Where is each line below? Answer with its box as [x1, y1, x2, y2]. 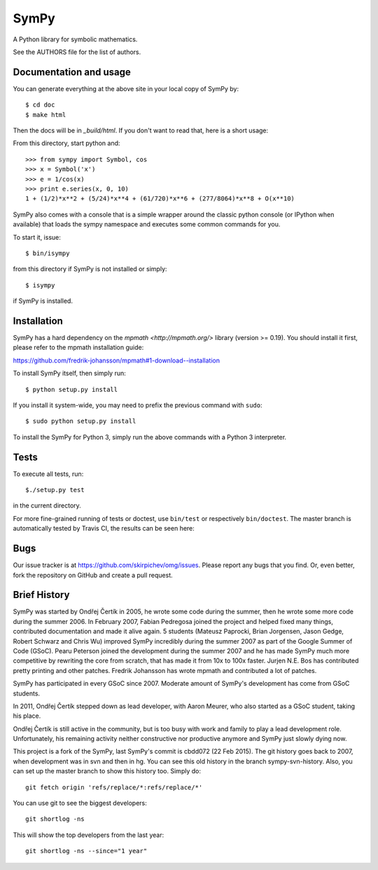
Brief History [13, 589, 70, 601]
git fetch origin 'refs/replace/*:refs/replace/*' [25, 783, 203, 791]
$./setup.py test [25, 486, 85, 494]
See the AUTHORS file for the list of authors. [13, 48, 141, 56]
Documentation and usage [13, 66, 131, 78]
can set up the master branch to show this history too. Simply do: [13, 767, 201, 775]
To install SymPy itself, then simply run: [13, 369, 126, 378]
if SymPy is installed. [13, 297, 73, 305]
